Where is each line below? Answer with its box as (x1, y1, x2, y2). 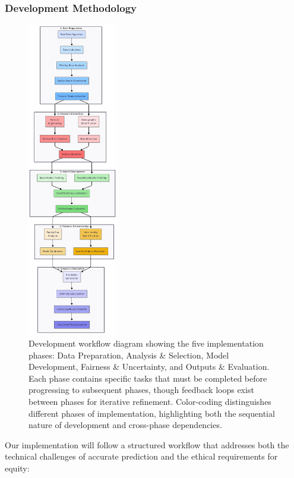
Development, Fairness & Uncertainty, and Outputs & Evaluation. (29, 360, 270, 373)
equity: (5, 461, 30, 474)
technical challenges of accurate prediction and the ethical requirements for (5, 450, 278, 463)
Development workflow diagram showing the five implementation (29, 337, 264, 349)
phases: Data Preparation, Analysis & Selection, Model (29, 348, 229, 361)
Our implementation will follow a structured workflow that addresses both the (5, 438, 289, 451)
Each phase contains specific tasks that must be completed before (29, 372, 267, 384)
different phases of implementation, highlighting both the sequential (29, 407, 275, 419)
